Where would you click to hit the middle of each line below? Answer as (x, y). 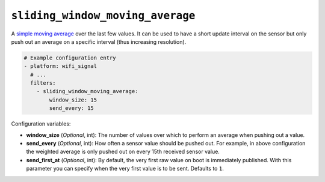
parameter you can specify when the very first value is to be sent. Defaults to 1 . (125, 169)
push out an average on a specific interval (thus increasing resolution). (99, 41)
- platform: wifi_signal (60, 66)
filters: (43, 83)
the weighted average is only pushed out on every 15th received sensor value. (123, 152)
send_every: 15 (72, 108)
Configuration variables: (41, 124)
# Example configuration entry (70, 58)
